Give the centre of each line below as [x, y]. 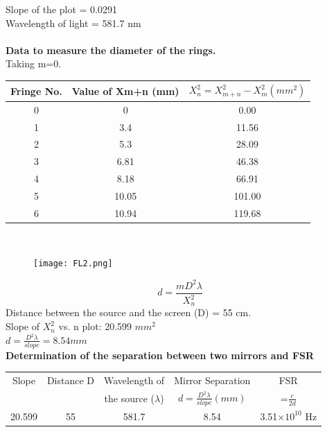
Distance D [71, 380]
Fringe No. [36, 90]
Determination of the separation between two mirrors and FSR [160, 355]
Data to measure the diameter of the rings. [111, 50]
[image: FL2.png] [73, 264]
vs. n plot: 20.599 [95, 326]
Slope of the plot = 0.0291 [62, 9]
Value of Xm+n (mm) [125, 90]
